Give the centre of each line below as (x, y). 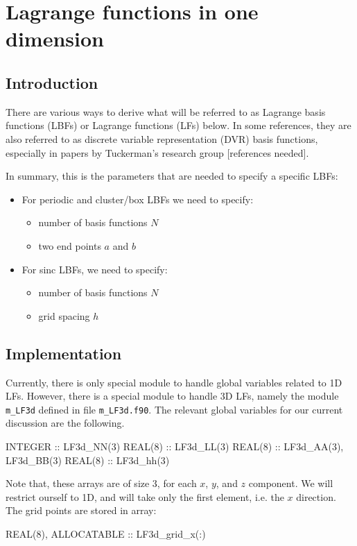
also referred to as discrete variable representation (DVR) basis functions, (162, 138)
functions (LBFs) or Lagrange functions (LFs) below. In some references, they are (178, 125)
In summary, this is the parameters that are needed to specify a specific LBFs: (172, 176)
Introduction (52, 82)
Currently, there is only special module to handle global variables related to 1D (174, 382)
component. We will (291, 483)
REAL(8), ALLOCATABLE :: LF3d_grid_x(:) (106, 533)
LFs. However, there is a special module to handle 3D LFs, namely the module (172, 396)
